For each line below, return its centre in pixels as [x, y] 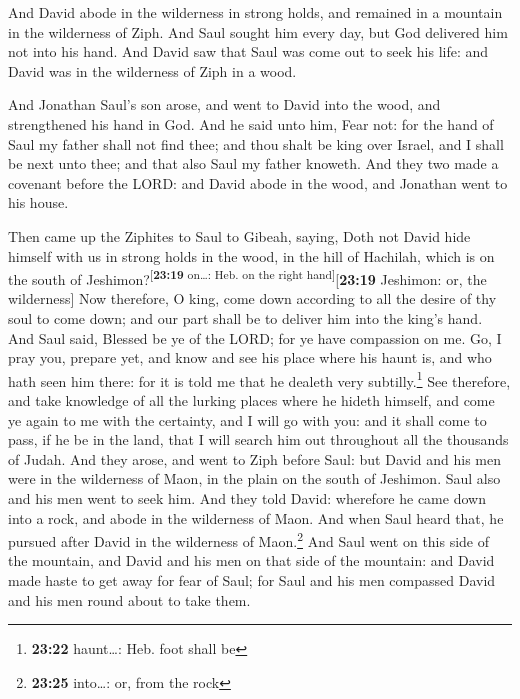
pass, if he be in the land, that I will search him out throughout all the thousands [258, 439]
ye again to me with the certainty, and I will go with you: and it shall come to [247, 419]
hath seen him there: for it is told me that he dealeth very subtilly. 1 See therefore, [259, 379]
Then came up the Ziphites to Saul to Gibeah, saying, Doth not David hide [239, 235]
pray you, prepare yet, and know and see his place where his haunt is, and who [250, 357]
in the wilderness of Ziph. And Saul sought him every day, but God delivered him [258, 31]
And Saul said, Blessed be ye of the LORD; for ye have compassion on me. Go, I [255, 337]
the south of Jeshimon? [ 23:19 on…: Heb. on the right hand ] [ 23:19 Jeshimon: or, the [247, 277]
